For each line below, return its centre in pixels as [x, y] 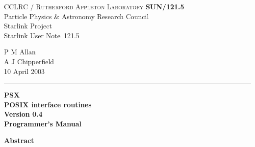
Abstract [19, 140]
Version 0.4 [23, 114]
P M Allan [20, 52]
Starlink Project [28, 26]
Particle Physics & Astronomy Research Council [76, 16]
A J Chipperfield [29, 61]
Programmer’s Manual [43, 123]
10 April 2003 [24, 71]
